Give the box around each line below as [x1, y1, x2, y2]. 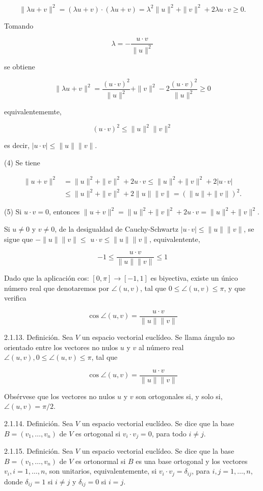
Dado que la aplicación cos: [4, 273, 89, 283]
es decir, [4, 140, 30, 151]
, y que [224, 282, 246, 293]
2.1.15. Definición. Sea [4, 446, 73, 456]
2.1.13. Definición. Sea [4, 332, 73, 342]
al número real [139, 341, 184, 352]
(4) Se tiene [4, 157, 40, 167]
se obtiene [4, 61, 35, 71]
